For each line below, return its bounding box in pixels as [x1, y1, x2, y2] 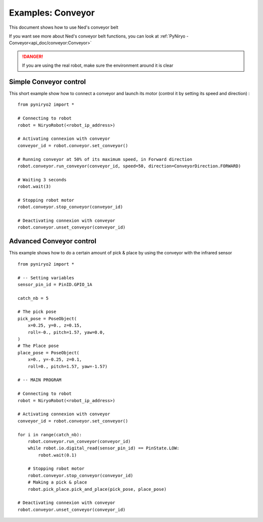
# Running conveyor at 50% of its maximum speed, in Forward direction [18, 156, 192, 162]
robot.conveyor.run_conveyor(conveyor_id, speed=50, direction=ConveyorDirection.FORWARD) [18, 163, 241, 169]
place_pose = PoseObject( [18, 350, 80, 355]
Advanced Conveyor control [9, 237, 97, 246]
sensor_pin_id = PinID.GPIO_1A [18, 282, 93, 287]
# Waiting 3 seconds [18, 177, 67, 182]
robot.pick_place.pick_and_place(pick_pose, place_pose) [27, 486, 167, 492]
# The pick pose [18, 309, 56, 314]
